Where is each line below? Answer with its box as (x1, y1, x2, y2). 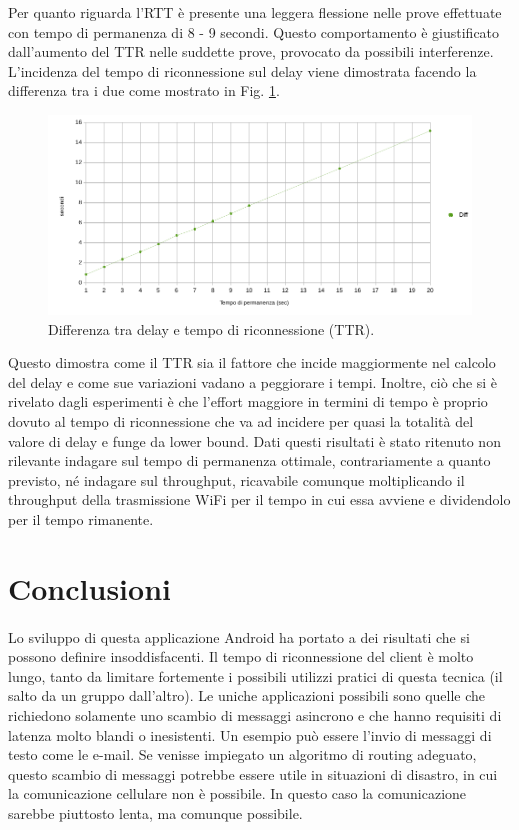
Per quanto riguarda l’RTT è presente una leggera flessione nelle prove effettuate (8, 2, 502, 22)
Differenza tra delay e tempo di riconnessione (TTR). (48, 318, 375, 339)
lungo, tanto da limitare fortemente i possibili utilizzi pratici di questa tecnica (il (8, 665, 503, 686)
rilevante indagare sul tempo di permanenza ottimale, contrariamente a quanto (8, 450, 491, 471)
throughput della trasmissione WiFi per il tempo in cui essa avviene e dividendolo (8, 489, 511, 510)
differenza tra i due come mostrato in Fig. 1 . (8, 80, 280, 101)
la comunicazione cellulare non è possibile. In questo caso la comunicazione (8, 783, 467, 804)
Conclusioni (8, 567, 171, 608)
